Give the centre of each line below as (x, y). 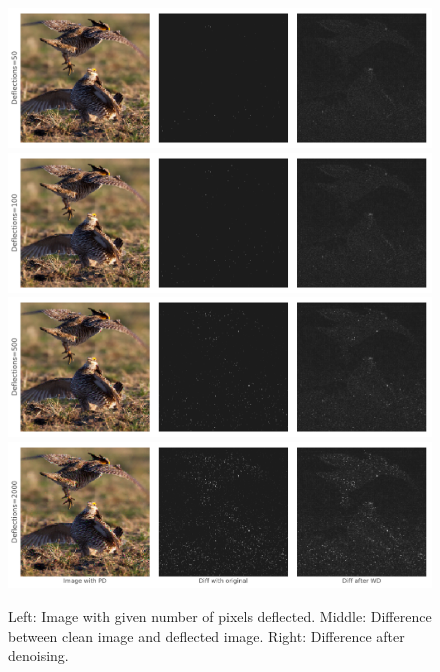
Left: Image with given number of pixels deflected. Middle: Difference (220, 615)
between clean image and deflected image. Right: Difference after (206, 635)
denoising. (38, 655)
